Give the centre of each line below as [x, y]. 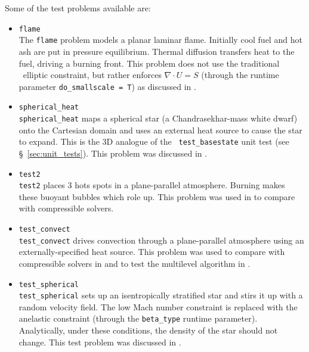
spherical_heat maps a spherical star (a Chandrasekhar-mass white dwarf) [158, 118]
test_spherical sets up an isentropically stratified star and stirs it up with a [161, 295]
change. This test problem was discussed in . [100, 342]
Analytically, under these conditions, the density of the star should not [148, 330]
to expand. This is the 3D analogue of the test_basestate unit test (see [154, 141]
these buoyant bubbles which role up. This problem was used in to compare [157, 196]
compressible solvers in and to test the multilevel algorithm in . [135, 263]
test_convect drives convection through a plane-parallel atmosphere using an [161, 240]
